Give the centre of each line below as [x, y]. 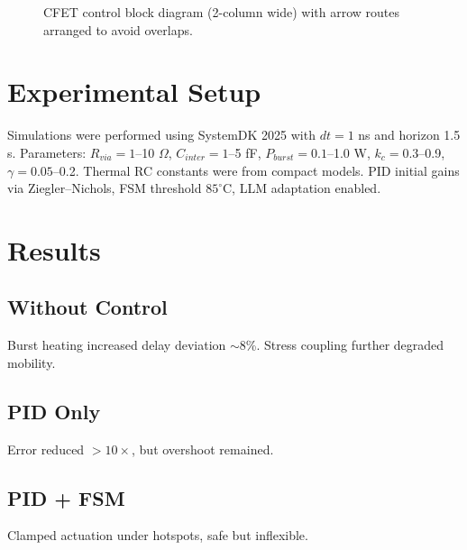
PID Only [54, 411]
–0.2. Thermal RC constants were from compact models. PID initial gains [256, 170]
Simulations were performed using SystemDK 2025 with [161, 135]
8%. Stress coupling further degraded [342, 345]
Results [54, 249]
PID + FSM [66, 497]
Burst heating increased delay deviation [117, 345]
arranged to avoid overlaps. [118, 29]
